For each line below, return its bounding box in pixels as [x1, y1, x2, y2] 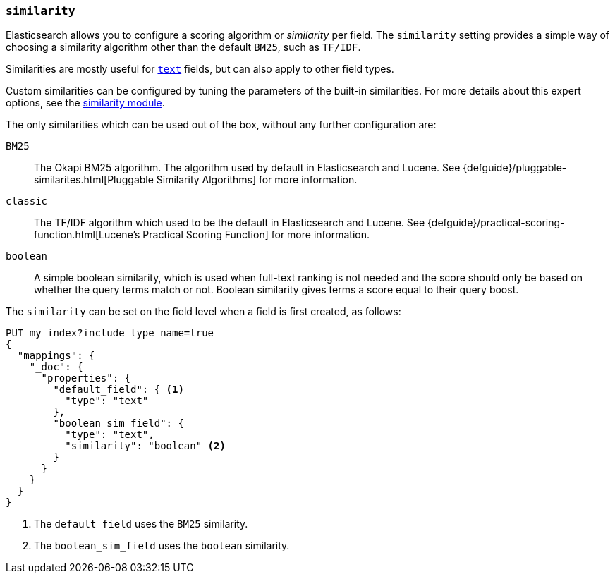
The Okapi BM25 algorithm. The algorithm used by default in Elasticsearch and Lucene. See [34, 161, 461, 174]
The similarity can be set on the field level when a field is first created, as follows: [6, 305, 401, 318]
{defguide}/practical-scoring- [427, 217, 565, 229]
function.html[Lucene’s [34, 228, 140, 241]
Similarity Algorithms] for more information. [156, 173, 358, 186]
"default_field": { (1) [53, 384, 184, 396]
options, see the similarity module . [6, 97, 165, 109]
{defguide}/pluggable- [463, 161, 567, 174]
